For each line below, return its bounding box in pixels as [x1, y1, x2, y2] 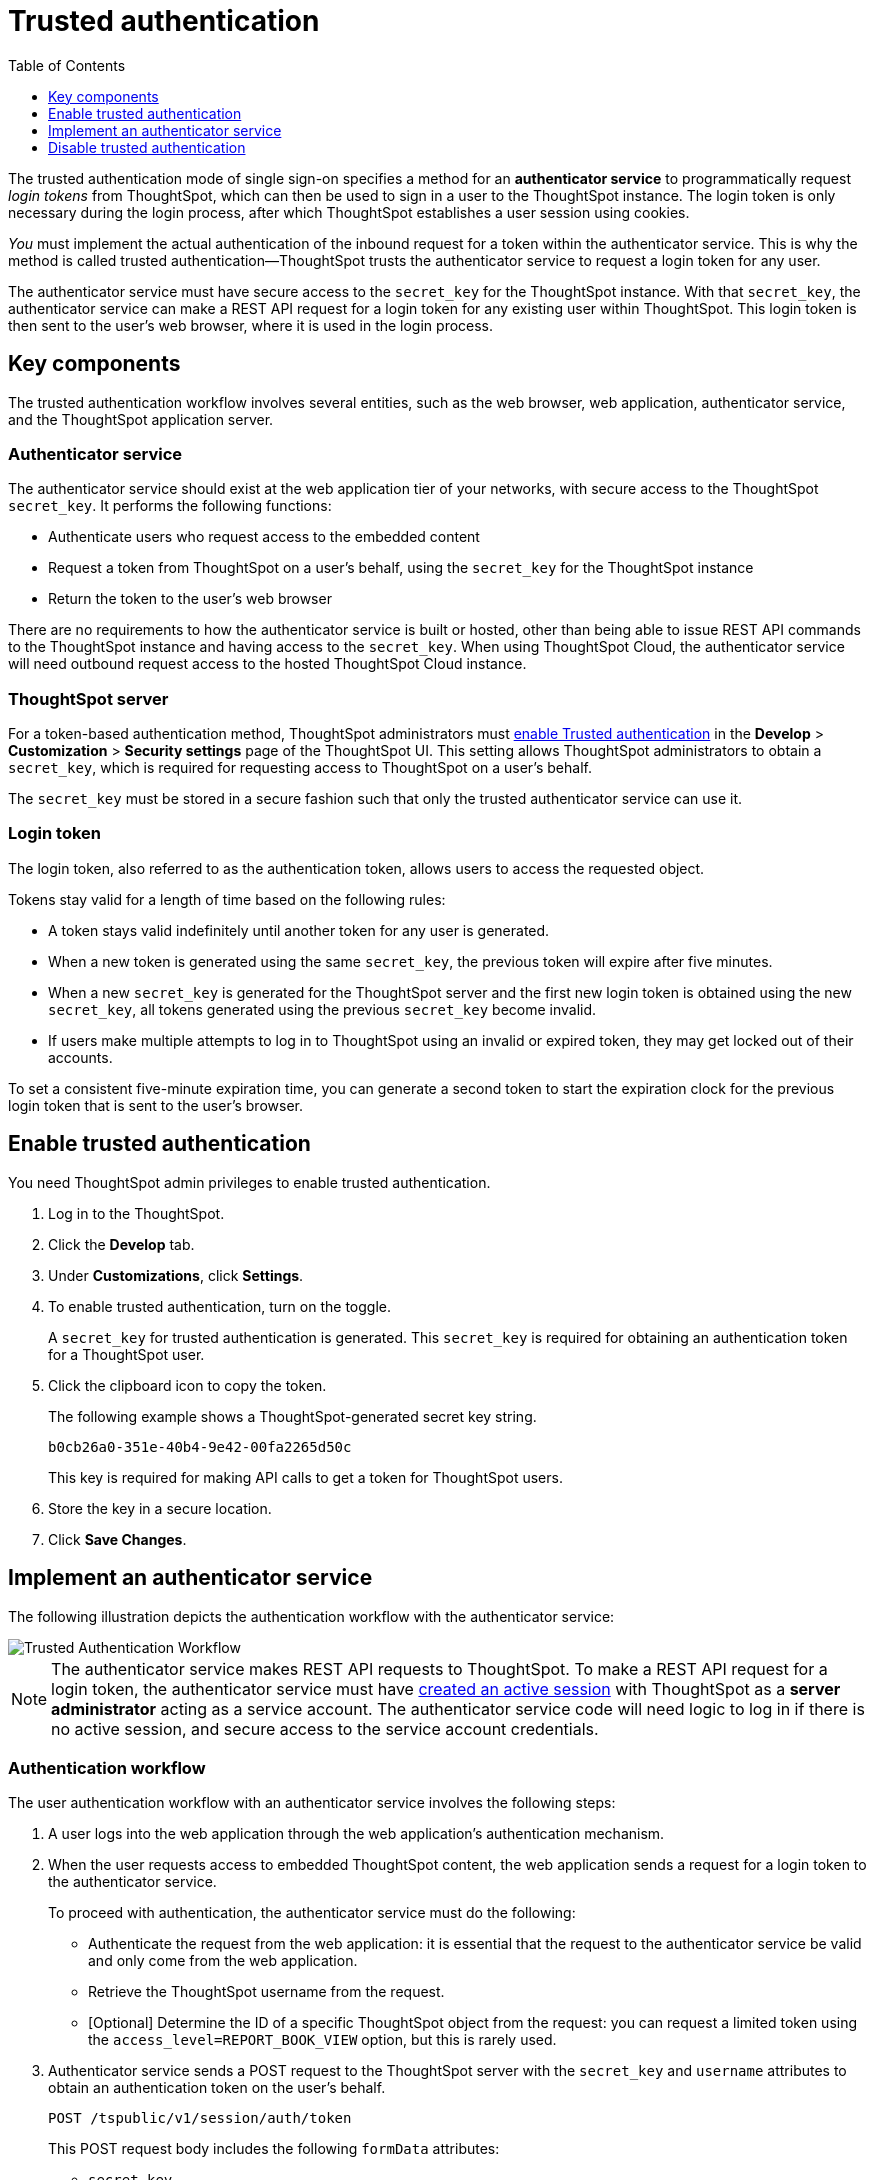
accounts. [48, 1048, 113, 1066]
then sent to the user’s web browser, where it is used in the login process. [8, 316, 494, 334]
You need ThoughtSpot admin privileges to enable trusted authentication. [8, 1173, 491, 1191]
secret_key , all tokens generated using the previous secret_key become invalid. [48, 1000, 597, 1018]
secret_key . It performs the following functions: [8, 497, 332, 515]
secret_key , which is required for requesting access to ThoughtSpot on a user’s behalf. [8, 759, 592, 777]
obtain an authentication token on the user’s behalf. [48, 2079, 386, 2097]
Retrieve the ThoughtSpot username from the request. [88, 1983, 445, 2001]
